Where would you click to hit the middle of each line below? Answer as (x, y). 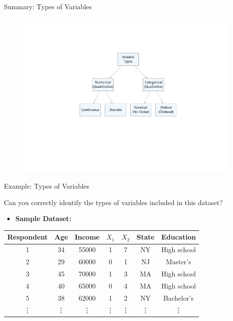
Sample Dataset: (43, 218)
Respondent (28, 237)
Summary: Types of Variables (48, 6)
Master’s (178, 262)
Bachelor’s (179, 297)
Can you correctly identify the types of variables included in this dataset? (113, 202)
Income (87, 237)
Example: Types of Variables (47, 186)
